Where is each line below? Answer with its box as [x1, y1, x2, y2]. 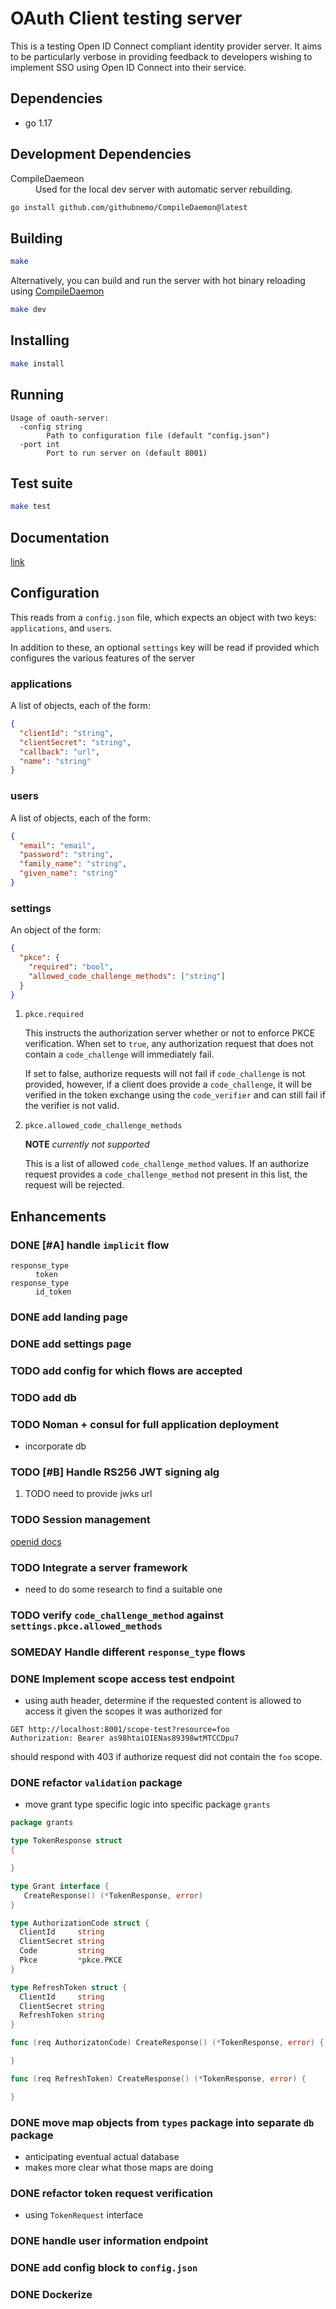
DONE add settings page [10, 1337, 132, 1351]
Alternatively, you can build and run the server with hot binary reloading [10, 275, 306, 287]
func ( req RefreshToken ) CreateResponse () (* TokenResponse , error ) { [10, 2073, 307, 2084]
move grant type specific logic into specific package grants [24, 1798, 271, 1811]
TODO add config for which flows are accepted [10, 1363, 243, 1377]
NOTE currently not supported [24, 1138, 150, 1151]
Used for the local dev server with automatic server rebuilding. [35, 183, 293, 195]
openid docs [10, 1535, 62, 1547]
